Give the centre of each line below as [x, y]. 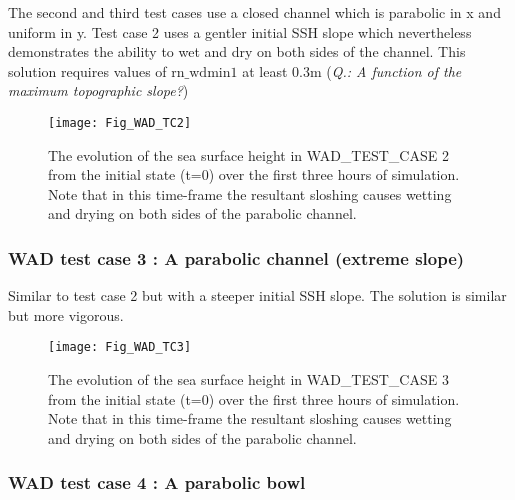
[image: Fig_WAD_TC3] [120, 347]
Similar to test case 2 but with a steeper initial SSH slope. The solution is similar [257, 295]
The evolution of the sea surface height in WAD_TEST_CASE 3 [248, 379]
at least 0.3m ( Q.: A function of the [352, 70]
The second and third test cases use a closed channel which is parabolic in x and [254, 12]
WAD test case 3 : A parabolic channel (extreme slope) [236, 257]
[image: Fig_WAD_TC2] [120, 122]
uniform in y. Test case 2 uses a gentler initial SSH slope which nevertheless [240, 31]
